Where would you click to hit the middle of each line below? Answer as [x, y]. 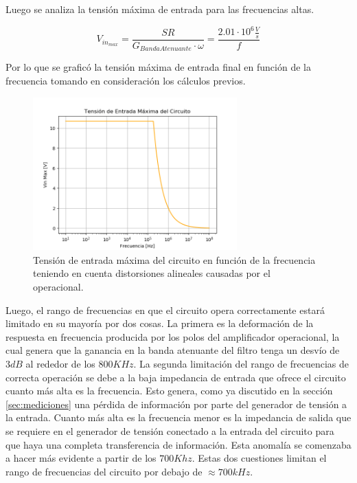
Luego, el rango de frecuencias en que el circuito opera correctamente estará [165, 310]
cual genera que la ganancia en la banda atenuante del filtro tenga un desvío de [173, 350]
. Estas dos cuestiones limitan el [259, 458]
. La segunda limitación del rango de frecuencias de [241, 363]
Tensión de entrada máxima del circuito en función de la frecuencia [174, 259]
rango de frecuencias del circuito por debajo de [104, 471]
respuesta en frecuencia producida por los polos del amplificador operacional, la [173, 336]
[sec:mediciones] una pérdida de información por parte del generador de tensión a [176, 404]
